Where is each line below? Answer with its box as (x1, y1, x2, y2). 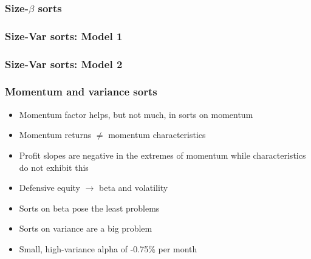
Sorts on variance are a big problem (19, 222, 152, 235)
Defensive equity (19, 181, 81, 194)
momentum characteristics (108, 128, 206, 141)
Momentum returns (19, 128, 92, 141)
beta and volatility (99, 181, 168, 194)
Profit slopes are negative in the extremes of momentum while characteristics (19, 148, 306, 161)
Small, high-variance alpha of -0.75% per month (19, 242, 197, 255)
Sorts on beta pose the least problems (19, 201, 160, 214)
